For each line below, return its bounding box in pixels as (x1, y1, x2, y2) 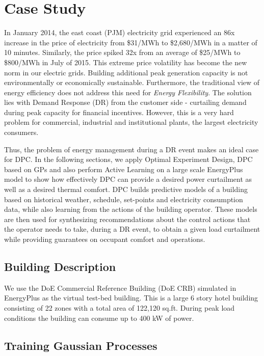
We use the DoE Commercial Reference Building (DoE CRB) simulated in (4, 282, 236, 293)
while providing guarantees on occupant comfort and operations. (4, 234, 205, 244)
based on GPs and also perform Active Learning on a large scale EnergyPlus (4, 163, 243, 174)
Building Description (4, 258, 116, 274)
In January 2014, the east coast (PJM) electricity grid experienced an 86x (4, 27, 235, 38)
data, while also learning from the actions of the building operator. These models (4, 204, 257, 214)
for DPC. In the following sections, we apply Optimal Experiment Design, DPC (4, 154, 253, 165)
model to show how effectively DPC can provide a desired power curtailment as (4, 174, 252, 184)
